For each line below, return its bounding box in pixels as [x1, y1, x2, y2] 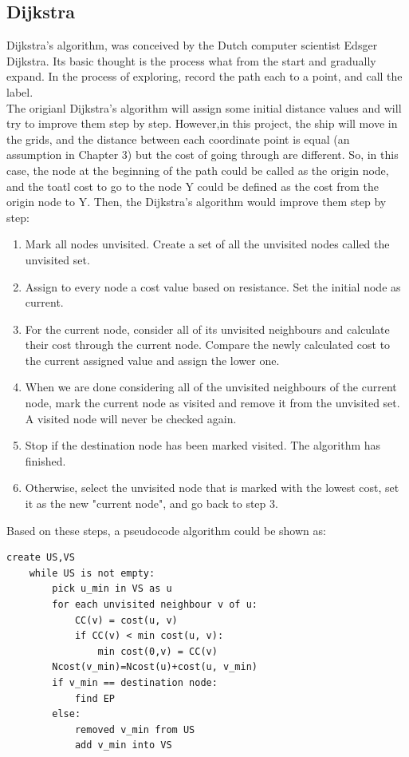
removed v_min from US [74, 723, 195, 735]
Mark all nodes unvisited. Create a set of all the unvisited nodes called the [25, 236, 390, 252]
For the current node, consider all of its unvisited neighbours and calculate [25, 320, 390, 337]
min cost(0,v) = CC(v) [97, 645, 218, 657]
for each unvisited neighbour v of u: [52, 599, 258, 611]
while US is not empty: [29, 567, 155, 579]
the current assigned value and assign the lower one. [25, 351, 280, 368]
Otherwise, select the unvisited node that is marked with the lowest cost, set [25, 479, 399, 496]
